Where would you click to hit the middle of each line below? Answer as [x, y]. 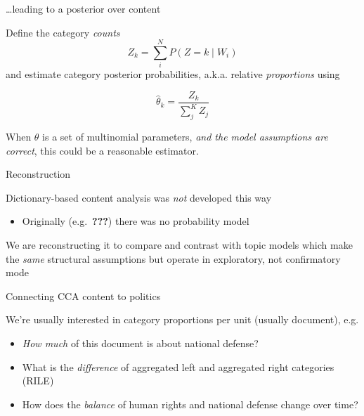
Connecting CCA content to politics [83, 295]
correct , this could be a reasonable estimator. [102, 150]
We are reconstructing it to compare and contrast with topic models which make [179, 245]
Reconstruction [38, 174]
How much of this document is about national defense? [140, 343]
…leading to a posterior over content [83, 8]
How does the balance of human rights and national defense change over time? [190, 404]
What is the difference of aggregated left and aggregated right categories [178, 366]
